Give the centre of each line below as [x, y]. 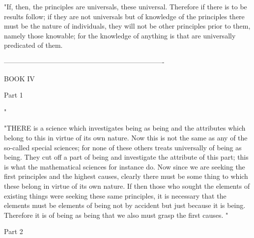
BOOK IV [19, 78]
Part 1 [14, 95]
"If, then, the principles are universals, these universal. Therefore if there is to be [126, 6]
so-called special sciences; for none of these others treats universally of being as [123, 147]
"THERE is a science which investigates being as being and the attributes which [125, 128]
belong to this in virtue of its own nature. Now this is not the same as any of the [126, 137]
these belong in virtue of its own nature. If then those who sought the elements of [127, 186]
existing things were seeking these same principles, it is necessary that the [115, 195]
